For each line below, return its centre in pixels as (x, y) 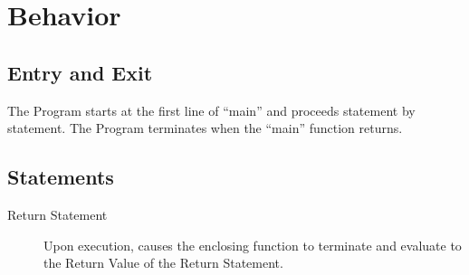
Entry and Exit (80, 72)
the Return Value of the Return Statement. (163, 263)
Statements (61, 177)
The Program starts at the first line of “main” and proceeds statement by (211, 110)
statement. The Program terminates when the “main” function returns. (205, 128)
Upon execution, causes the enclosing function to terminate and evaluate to (253, 245)
